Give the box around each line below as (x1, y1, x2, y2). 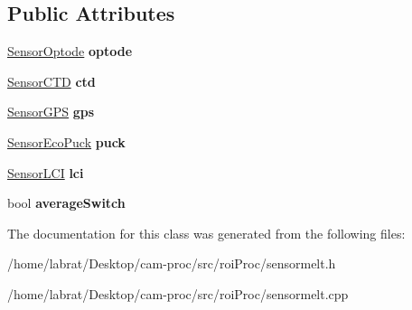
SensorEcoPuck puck (7, 132, 126, 151)
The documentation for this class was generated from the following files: (7, 223, 406, 242)
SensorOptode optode (7, 42, 133, 61)
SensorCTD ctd (7, 71, 96, 90)
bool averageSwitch (7, 193, 126, 212)
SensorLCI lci (7, 163, 84, 182)
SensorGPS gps (7, 102, 95, 121)
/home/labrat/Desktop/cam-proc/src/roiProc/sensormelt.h (7, 254, 336, 273)
